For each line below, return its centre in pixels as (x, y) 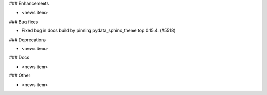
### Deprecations (28, 40)
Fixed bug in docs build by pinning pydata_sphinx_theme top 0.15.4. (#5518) (98, 31)
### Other (20, 75)
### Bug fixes (23, 22)
